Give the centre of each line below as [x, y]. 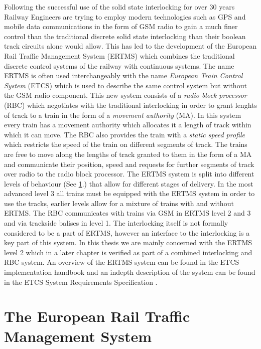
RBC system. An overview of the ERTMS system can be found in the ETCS [122, 262]
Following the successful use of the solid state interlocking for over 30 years [119, 7]
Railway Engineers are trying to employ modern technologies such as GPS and [125, 16]
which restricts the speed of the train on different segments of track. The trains [126, 144]
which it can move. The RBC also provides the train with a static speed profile [124, 134]
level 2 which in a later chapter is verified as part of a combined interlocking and [128, 252]
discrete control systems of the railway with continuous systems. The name [119, 65]
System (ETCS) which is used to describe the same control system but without [125, 85]
